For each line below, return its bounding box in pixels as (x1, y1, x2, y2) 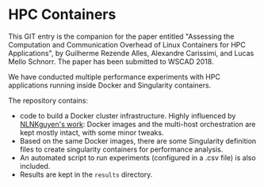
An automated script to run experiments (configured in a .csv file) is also (19, 152, 256, 163)
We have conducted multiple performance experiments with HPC (8, 72, 220, 81)
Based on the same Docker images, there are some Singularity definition (19, 136, 257, 145)
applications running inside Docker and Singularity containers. (8, 80, 212, 90)
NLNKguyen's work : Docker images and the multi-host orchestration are (19, 119, 256, 129)
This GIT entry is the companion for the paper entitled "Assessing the (8, 32, 235, 41)
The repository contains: (8, 95, 89, 105)
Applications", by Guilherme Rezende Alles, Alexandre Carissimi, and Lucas (8, 48, 254, 58)
